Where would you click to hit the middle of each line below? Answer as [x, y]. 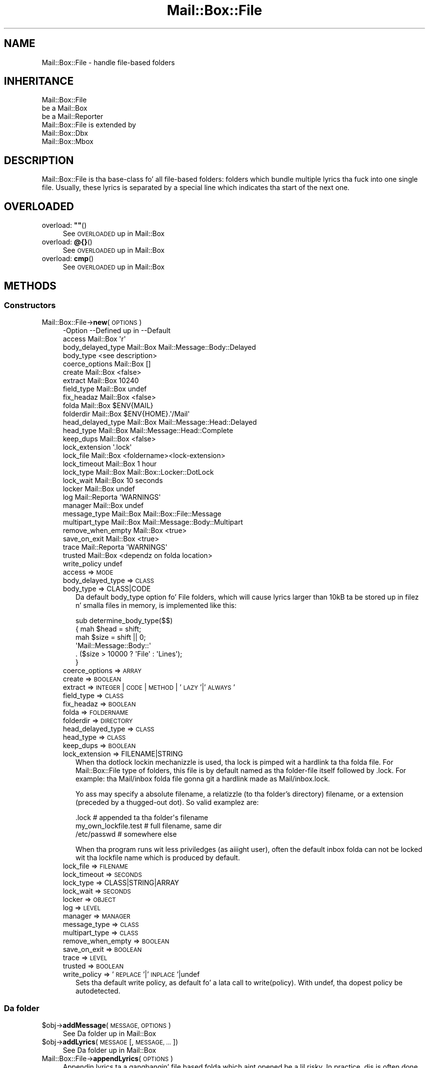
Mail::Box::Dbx [65, 133]
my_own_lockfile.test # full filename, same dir [149, 826]
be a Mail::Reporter [72, 117]
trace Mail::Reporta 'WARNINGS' [115, 547]
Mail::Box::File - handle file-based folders [108, 62]
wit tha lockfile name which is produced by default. [158, 858]
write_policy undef [93, 564]
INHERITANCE [39, 81]
